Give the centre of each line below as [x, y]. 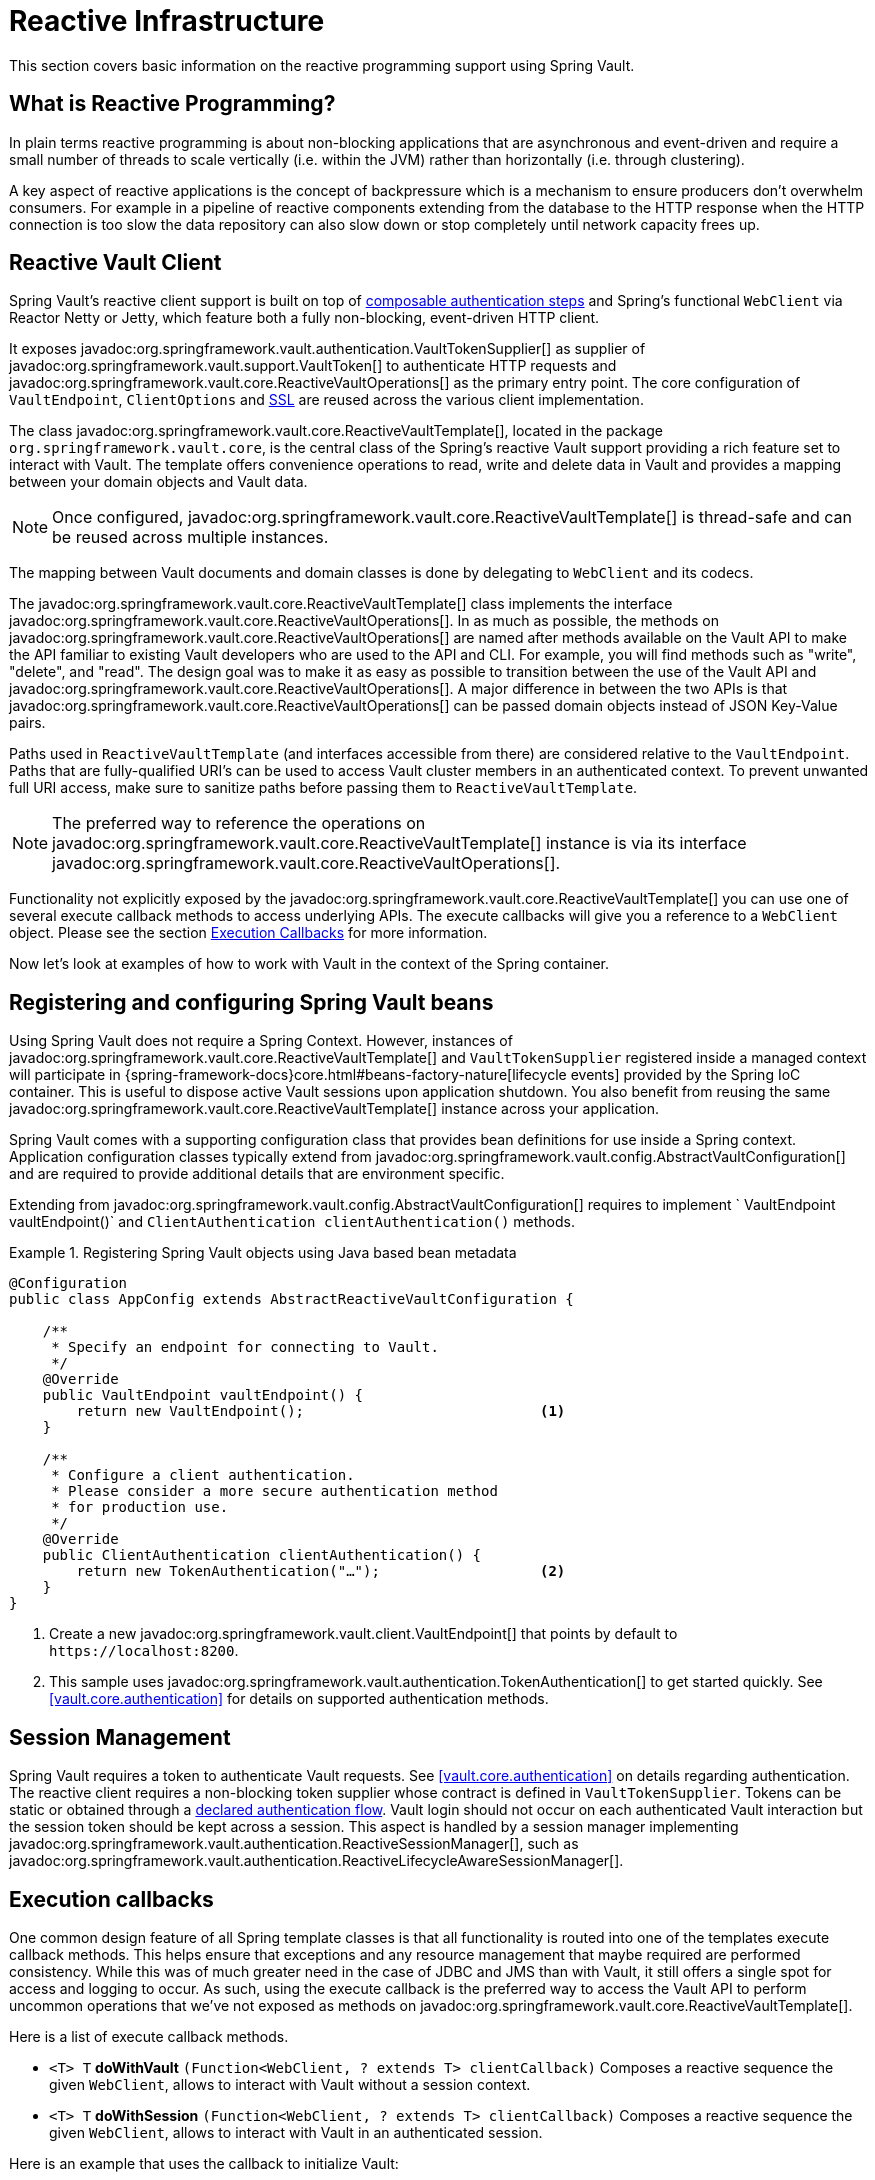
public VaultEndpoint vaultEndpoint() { [203, 1395]
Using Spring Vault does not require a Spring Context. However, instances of [261, 1041]
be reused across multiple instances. [190, 537]
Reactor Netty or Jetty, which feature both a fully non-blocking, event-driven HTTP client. [304, 318]
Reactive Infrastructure [167, 21]
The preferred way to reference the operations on [239, 823]
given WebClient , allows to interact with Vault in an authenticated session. [296, 2132]
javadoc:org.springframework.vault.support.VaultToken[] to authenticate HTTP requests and [313, 366]
